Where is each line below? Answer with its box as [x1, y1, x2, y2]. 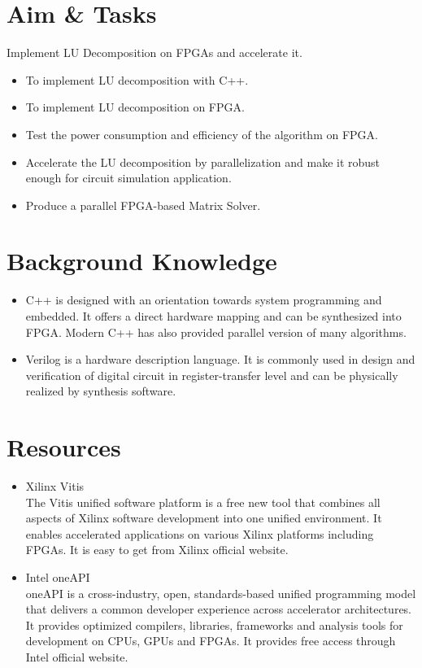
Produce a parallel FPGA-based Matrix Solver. [25, 196, 261, 213]
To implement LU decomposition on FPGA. [25, 98, 245, 116]
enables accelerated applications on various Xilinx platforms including [25, 525, 374, 542]
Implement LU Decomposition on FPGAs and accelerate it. [7, 44, 302, 61]
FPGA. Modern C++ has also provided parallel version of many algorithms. [25, 323, 407, 340]
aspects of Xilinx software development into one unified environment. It [25, 509, 382, 526]
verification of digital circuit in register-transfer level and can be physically [25, 366, 398, 383]
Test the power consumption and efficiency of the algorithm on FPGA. [25, 125, 378, 142]
